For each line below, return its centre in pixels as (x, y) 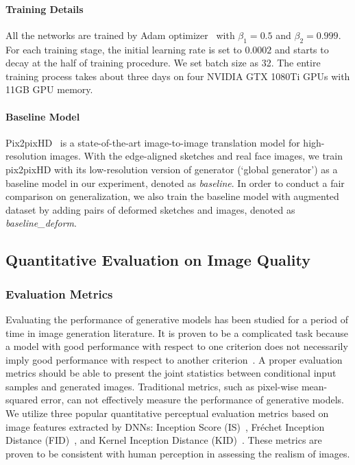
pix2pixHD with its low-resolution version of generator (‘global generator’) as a (172, 169)
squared (22, 400)
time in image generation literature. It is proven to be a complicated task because (177, 332)
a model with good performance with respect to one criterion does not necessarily (177, 346)
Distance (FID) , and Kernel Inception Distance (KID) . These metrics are (164, 440)
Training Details (45, 9)
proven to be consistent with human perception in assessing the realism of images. (178, 453)
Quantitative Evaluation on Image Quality (158, 260)
